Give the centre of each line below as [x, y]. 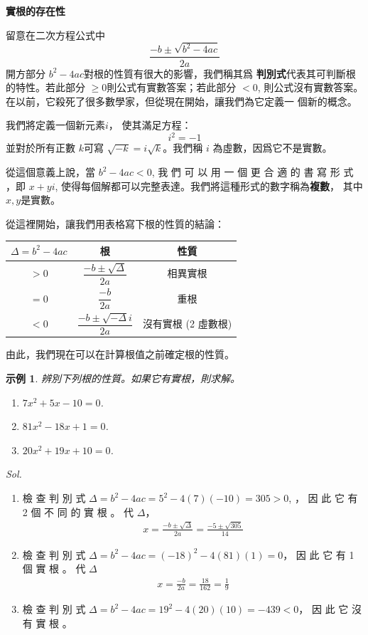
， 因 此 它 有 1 [319, 554]
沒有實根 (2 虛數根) [187, 323]
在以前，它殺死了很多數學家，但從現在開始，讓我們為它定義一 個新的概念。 [182, 101]
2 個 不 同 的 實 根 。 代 [78, 511]
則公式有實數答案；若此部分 [172, 87]
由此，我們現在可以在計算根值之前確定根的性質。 [120, 354]
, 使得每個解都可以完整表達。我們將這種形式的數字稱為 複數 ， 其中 [209, 185]
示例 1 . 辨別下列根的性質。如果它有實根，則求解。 [123, 378]
